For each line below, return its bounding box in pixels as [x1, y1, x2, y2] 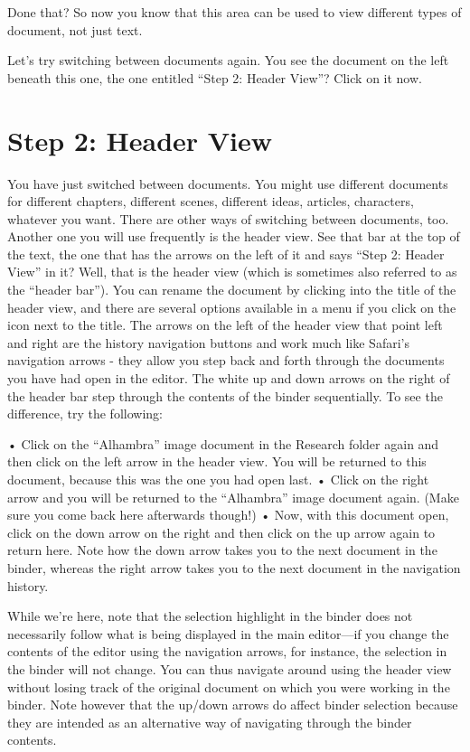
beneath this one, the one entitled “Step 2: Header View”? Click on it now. [7, 68, 422, 87]
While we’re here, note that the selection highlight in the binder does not [7, 606, 413, 625]
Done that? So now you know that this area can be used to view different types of [7, 3, 462, 21]
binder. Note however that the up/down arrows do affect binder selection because [7, 695, 458, 714]
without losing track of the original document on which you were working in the [7, 677, 450, 696]
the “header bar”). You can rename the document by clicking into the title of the [7, 280, 456, 299]
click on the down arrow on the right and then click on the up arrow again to [7, 522, 436, 541]
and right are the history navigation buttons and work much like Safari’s [7, 333, 409, 352]
